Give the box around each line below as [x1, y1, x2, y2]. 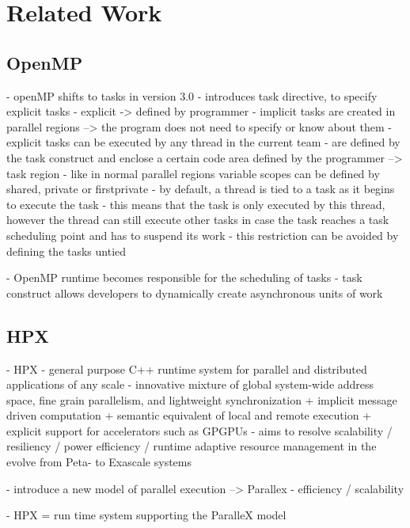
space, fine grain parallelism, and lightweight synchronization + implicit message [6, 391, 397, 408]
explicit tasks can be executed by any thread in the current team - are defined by [6, 134, 401, 150]
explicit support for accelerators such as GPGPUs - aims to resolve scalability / [6, 422, 393, 439]
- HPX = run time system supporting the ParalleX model [6, 507, 287, 523]
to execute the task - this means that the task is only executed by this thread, [6, 196, 385, 212]
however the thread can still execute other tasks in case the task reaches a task [6, 211, 389, 228]
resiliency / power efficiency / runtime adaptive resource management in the [6, 438, 377, 454]
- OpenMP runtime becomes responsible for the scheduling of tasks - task [6, 269, 363, 286]
